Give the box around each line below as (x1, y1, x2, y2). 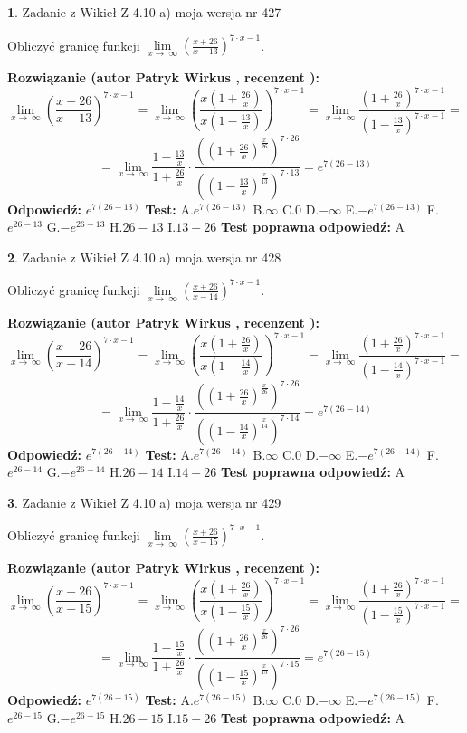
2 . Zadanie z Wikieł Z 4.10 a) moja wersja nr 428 (7, 247, 281, 266)
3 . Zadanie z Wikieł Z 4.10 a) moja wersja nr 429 (7, 492, 281, 511)
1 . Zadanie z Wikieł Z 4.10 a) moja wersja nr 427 (7, 3, 281, 21)
